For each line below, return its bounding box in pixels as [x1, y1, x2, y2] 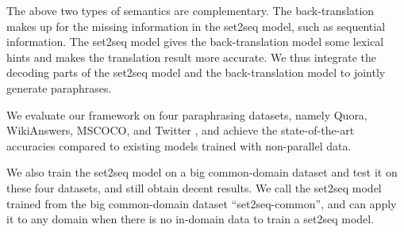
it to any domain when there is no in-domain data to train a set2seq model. [6, 211, 375, 227]
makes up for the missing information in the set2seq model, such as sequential [6, 17, 386, 34]
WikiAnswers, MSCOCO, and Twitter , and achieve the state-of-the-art [6, 122, 355, 139]
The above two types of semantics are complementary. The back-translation [6, 2, 375, 18]
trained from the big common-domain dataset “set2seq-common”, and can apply [6, 195, 397, 211]
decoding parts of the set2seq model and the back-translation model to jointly [6, 64, 386, 81]
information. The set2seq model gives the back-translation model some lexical [6, 33, 384, 50]
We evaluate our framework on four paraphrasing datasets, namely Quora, [6, 106, 367, 123]
